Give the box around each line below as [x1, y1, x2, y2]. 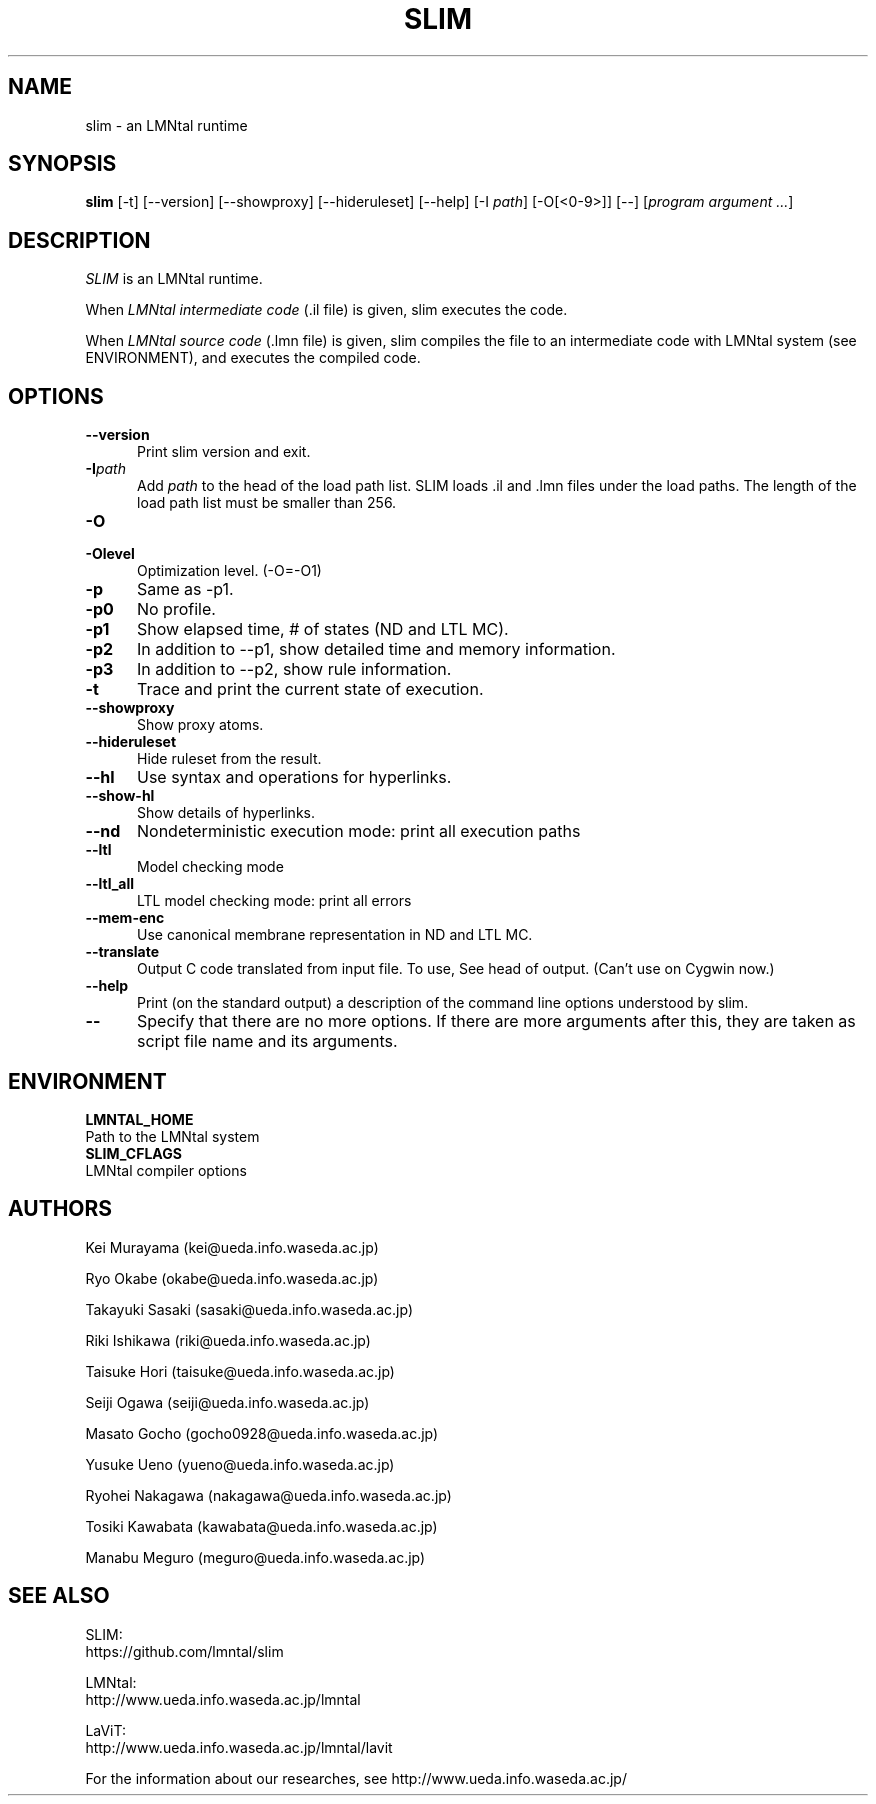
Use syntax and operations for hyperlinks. [136, 767, 452, 788]
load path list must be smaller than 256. [137, 494, 397, 512]
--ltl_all [85, 875, 135, 893]
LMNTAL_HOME [85, 1110, 194, 1128]
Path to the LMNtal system [85, 1127, 260, 1145]
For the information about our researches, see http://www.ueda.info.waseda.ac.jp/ [85, 1769, 627, 1787]
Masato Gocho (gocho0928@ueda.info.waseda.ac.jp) [85, 1424, 439, 1442]
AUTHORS [8, 1196, 113, 1222]
